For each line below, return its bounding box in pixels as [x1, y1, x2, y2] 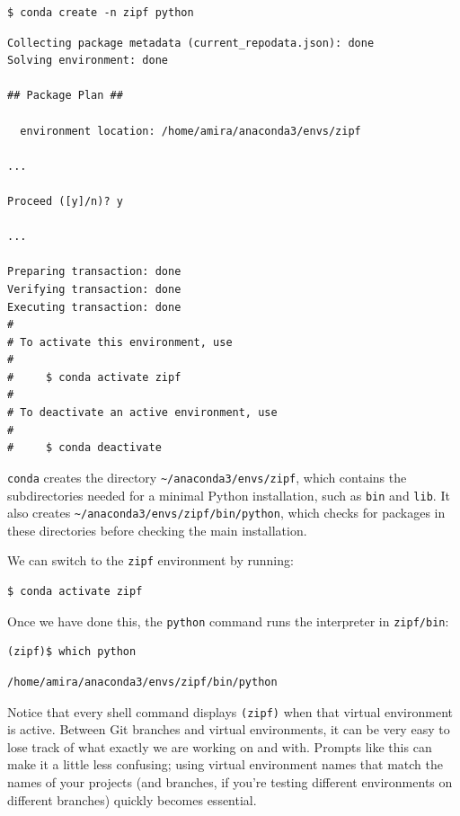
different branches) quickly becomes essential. [7, 790, 257, 809]
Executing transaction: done [7, 300, 181, 314]
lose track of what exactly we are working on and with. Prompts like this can [7, 737, 432, 756]
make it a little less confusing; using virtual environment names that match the [7, 755, 444, 774]
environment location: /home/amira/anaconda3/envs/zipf [20, 124, 361, 137]
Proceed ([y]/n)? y [7, 194, 123, 208]
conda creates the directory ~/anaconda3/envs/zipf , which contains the [7, 467, 407, 486]
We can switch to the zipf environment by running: [7, 551, 294, 570]
